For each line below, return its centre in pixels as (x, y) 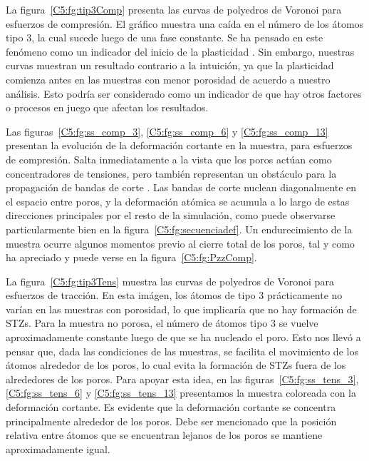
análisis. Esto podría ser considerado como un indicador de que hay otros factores (184, 93)
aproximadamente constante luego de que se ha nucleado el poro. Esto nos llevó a (183, 337)
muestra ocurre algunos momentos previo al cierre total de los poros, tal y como (180, 243)
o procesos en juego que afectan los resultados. (107, 107)
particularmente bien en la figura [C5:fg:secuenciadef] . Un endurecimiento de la (179, 229)
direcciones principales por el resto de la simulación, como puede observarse (171, 215)
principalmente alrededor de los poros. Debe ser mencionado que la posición (171, 421)
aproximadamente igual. (58, 449)
